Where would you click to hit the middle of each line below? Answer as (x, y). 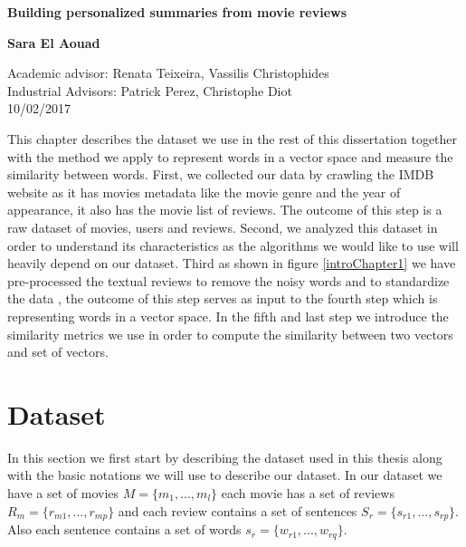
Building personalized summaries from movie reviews (177, 12)
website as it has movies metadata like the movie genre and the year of (204, 192)
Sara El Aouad (54, 42)
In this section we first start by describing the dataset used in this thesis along (225, 457)
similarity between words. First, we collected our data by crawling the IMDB (221, 174)
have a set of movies (63, 493)
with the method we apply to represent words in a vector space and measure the (230, 156)
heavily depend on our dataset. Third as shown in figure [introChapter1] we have (232, 263)
